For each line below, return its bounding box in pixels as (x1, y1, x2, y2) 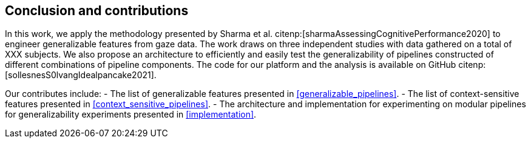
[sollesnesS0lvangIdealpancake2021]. (5, 70, 157, 81)
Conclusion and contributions (5, 3, 189, 18)
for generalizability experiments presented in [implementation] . (5, 109, 257, 120)
